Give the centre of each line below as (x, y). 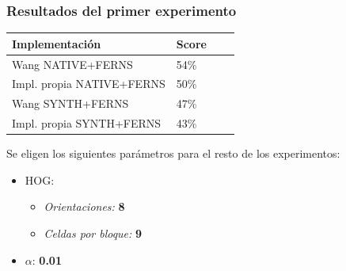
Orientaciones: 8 (84, 206)
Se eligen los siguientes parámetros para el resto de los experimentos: (173, 153)
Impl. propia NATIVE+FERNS (89, 84)
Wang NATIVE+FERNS (72, 64)
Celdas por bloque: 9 (93, 233)
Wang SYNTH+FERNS (70, 103)
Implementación (57, 43)
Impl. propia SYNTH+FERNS (87, 123)
